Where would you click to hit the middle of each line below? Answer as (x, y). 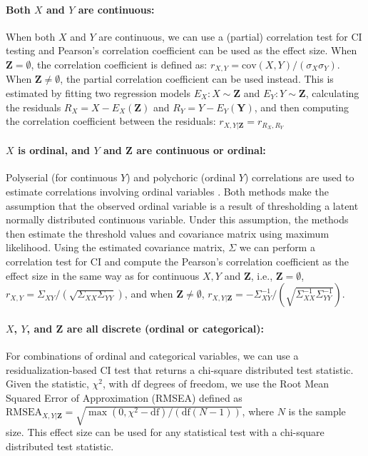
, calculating (332, 93)
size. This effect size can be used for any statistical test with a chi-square (165, 432)
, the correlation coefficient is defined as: (119, 64)
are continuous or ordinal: (201, 150)
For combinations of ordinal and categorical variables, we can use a (152, 356)
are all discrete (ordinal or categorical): (165, 328)
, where (258, 411)
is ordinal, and (54, 150)
